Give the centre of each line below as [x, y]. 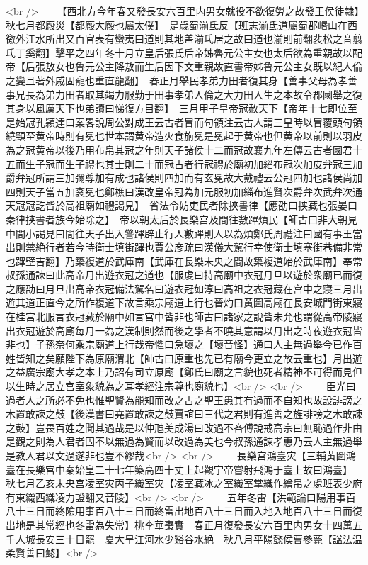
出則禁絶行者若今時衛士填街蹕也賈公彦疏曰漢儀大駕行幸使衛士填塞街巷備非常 [184, 247]
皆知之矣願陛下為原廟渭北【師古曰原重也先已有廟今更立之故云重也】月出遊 [189, 358]
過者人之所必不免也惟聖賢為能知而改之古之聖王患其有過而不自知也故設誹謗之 [184, 399]
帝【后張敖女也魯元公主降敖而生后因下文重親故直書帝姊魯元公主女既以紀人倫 [184, 66]
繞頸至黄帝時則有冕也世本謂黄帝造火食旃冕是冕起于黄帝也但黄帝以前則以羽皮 [184, 136]
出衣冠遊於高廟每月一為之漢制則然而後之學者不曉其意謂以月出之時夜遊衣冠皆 [184, 330]
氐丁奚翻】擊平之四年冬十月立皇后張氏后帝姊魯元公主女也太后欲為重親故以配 [184, 52]
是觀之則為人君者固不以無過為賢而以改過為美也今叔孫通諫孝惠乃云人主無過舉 [184, 441]
